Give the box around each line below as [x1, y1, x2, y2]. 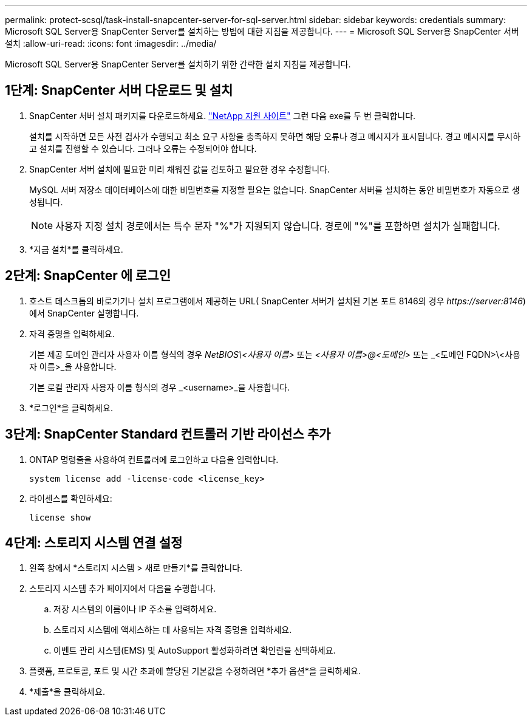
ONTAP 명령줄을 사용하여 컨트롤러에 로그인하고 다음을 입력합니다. [29, 454, 279, 465]
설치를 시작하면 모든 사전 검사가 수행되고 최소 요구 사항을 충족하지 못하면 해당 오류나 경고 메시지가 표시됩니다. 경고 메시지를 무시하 [29, 131, 521, 142]
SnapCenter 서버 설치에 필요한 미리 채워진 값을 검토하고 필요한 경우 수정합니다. [29, 163, 330, 174]
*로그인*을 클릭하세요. [29, 402, 113, 413]
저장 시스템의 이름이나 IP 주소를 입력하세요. [53, 604, 217, 615]
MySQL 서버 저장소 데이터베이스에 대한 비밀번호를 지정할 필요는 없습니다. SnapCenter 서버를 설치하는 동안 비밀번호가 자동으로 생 [29, 184, 520, 195]
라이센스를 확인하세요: [29, 493, 112, 504]
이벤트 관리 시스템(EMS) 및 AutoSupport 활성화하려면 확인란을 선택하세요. [53, 645, 336, 656]
